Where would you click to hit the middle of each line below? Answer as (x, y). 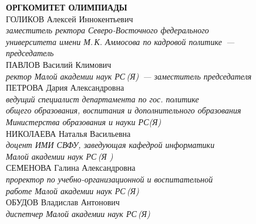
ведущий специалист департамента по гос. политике (102, 99)
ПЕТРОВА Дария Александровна (65, 87)
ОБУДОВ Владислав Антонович (63, 202)
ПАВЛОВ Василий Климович (59, 64)
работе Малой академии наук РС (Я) (73, 190)
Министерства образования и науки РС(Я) (84, 121)
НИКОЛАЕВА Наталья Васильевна (68, 133)
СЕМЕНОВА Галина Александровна (71, 168)
